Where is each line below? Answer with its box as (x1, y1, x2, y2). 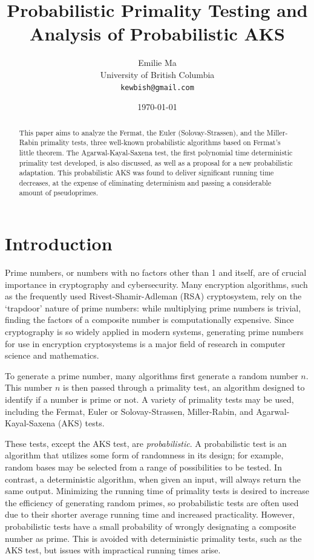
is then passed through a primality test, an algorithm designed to (63, 381, 305, 394)
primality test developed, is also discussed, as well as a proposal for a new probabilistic (19, 157, 293, 168)
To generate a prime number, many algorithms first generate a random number (5, 369, 298, 382)
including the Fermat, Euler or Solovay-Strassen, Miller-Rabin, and (5, 405, 253, 417)
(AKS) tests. (57, 417, 105, 429)
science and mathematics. (5, 349, 99, 362)
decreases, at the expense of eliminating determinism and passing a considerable (19, 177, 272, 187)
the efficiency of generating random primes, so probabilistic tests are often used (5, 496, 299, 509)
